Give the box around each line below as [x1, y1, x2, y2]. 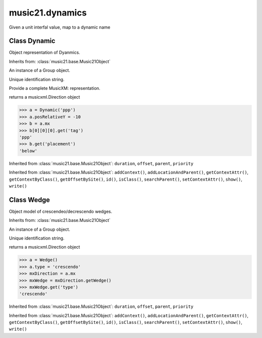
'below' [19, 148, 37, 153]
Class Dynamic [9, 37, 56, 45]
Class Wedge [9, 196, 50, 204]
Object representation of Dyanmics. [9, 50, 80, 55]
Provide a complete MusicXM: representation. [9, 85, 100, 91]
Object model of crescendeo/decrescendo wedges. [9, 208, 113, 214]
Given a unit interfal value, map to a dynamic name [9, 24, 111, 30]
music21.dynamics [9, 7, 87, 18]
